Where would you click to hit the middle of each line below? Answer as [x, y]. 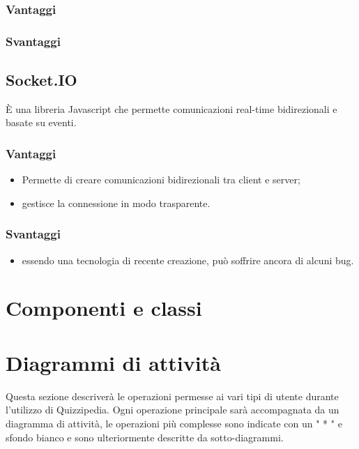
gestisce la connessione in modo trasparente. [116, 203]
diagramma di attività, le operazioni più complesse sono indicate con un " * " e [174, 423]
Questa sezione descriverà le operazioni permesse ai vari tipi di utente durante [172, 396]
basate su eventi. [41, 122]
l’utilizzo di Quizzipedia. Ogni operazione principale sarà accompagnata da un [173, 410]
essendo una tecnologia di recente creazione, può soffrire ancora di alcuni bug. [188, 260]
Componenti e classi [104, 308]
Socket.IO [41, 80]
